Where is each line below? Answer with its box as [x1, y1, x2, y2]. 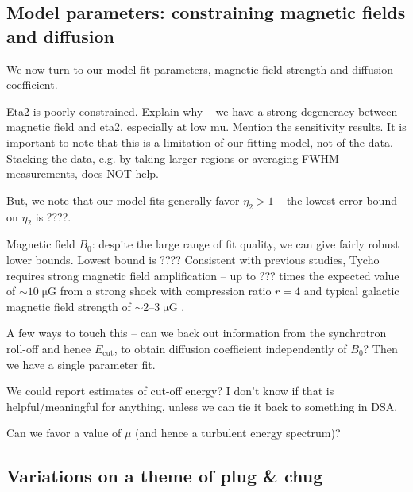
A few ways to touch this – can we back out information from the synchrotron [6, 325, 387, 341]
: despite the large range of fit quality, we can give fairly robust [91, 236, 399, 252]
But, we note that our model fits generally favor [6, 191, 240, 208]
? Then [363, 340, 398, 356]
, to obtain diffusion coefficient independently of [114, 340, 347, 356]
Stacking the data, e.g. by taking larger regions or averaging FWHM [6, 149, 339, 166]
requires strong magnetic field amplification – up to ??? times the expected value [6, 267, 399, 283]
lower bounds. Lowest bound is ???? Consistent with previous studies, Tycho [6, 251, 380, 267]
